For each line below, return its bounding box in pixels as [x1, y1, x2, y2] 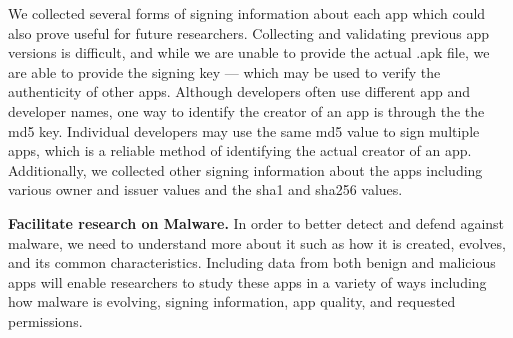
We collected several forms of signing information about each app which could [8, 3, 486, 23]
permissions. [8, 310, 83, 331]
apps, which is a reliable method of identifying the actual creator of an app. [8, 140, 472, 161]
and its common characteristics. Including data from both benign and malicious [8, 252, 496, 273]
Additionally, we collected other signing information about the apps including [8, 159, 483, 180]
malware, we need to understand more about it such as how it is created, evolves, [8, 232, 506, 253]
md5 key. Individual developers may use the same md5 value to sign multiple [8, 120, 480, 141]
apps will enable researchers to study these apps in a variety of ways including [8, 271, 487, 292]
